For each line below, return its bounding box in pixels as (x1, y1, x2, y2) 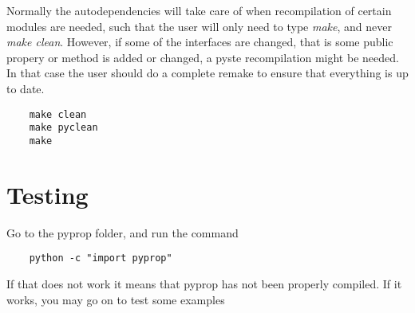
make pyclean (29, 122, 98, 134)
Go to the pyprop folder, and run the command (6, 224, 239, 241)
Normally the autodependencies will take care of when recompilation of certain (6, 2, 392, 18)
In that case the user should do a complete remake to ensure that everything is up (6, 65, 409, 81)
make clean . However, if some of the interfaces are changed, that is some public (6, 33, 393, 50)
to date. (6, 80, 45, 96)
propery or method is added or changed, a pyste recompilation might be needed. (6, 49, 399, 65)
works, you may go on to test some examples (6, 291, 225, 307)
